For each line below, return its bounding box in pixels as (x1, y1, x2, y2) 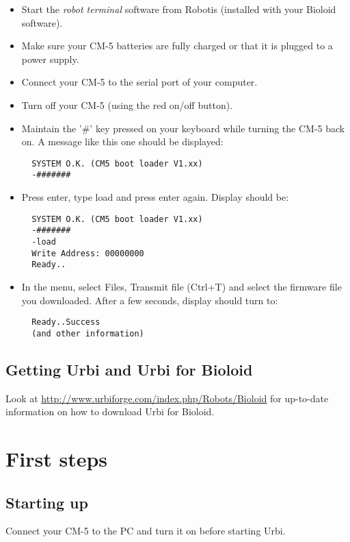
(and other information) (31, 328, 144, 338)
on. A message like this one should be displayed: (21, 134, 224, 149)
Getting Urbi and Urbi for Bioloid (5, 358, 253, 380)
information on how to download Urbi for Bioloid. (5, 404, 215, 419)
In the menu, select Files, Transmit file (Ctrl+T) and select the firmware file (21, 279, 342, 293)
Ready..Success (31, 317, 100, 328)
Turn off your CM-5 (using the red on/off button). (21, 97, 233, 112)
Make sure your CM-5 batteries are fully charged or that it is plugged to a (21, 38, 333, 53)
